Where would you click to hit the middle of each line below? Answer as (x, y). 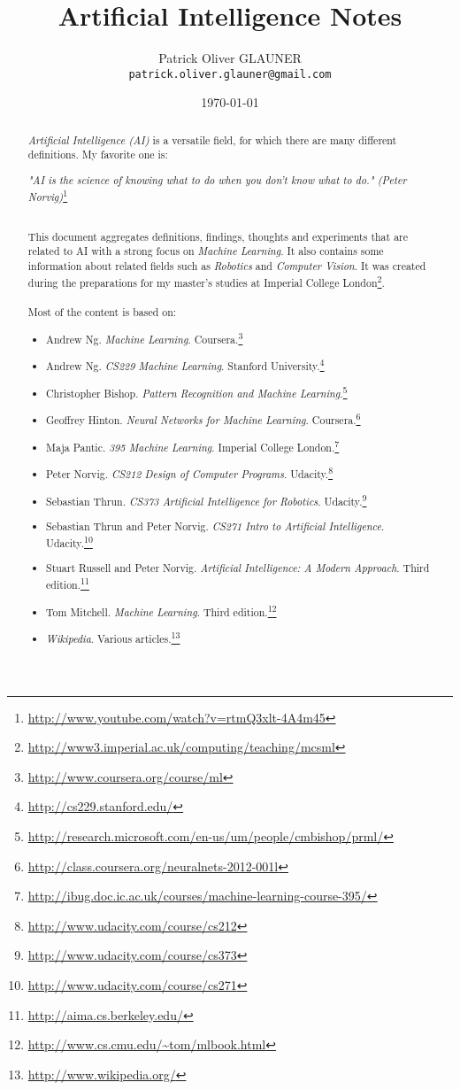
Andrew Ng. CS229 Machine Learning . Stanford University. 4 (185, 365)
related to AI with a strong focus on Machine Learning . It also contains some (206, 251)
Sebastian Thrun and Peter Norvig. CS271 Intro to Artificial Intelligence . (215, 526)
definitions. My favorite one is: (98, 155)
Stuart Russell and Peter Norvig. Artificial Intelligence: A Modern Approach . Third (238, 568)
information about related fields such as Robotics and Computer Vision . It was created (227, 266)
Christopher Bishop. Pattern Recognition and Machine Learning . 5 (197, 391)
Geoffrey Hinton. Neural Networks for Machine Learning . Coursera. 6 (203, 419)
